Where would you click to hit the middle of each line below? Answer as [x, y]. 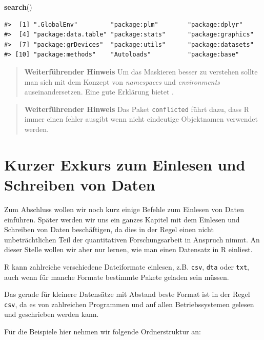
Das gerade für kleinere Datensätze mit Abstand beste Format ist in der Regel [127, 294]
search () [18, 7]
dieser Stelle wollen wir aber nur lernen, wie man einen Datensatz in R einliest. [128, 249]
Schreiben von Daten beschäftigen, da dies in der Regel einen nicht [109, 229]
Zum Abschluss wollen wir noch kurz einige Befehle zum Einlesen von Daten [124, 209]
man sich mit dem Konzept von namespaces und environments [122, 81]
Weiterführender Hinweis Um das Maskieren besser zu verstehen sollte [141, 71]
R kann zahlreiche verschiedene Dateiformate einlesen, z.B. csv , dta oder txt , [127, 266]
